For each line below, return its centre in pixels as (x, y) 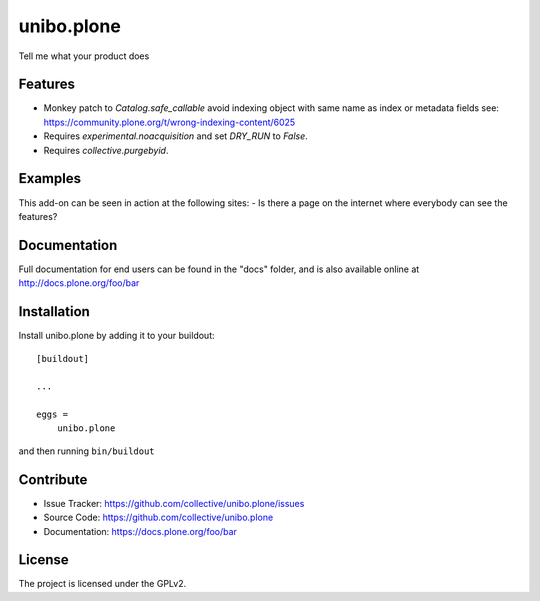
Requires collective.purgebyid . (106, 150)
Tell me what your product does (84, 56)
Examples (50, 178)
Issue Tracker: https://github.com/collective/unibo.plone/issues (174, 503)
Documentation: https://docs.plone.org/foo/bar (140, 531)
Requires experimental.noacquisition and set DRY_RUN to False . (176, 136)
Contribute (53, 479)
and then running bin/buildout (86, 451)
